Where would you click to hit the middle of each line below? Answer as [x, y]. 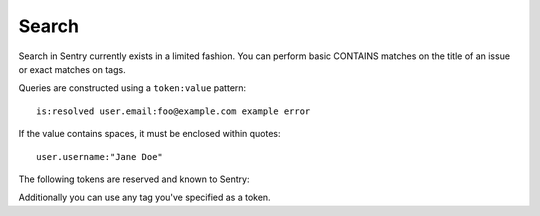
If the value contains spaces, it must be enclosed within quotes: [149, 134]
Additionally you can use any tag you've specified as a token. [144, 197]
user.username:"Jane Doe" [100, 156]
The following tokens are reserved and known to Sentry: [134, 179]
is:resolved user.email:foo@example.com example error [173, 111]
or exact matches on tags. [72, 69]
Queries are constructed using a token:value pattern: [132, 88]
